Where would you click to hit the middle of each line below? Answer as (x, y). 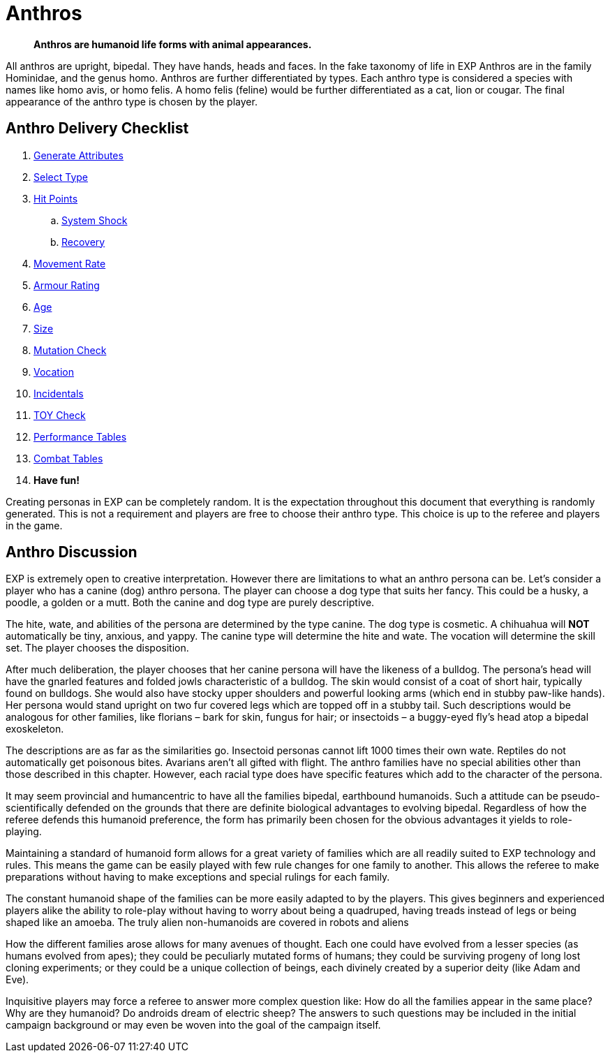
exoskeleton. (35, 729)
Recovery (83, 242)
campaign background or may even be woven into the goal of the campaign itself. (193, 1025)
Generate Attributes (79, 155)
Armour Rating (67, 285)
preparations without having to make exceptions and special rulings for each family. (198, 877)
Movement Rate (70, 263)
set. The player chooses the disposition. (97, 648)
